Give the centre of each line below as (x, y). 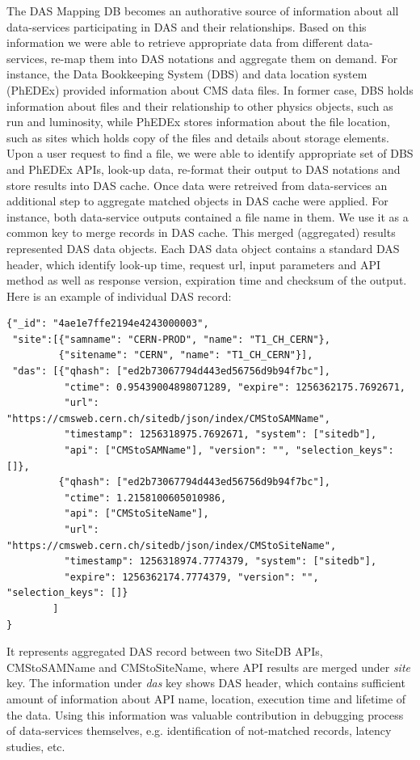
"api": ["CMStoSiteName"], (136, 514)
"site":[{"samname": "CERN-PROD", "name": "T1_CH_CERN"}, (171, 339)
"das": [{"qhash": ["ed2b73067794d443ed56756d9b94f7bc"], (171, 372)
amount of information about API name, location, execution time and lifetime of (206, 698)
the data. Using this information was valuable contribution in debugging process (205, 714)
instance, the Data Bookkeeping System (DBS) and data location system (187, 74)
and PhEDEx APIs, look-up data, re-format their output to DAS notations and (204, 169)
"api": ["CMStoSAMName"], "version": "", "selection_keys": (229, 451)
